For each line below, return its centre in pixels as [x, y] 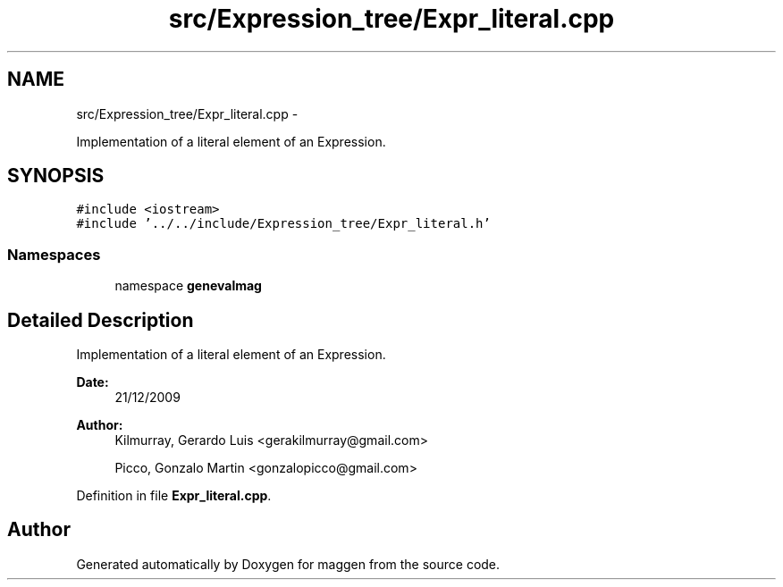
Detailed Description [101, 320]
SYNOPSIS [56, 176]
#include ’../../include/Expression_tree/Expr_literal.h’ [283, 224]
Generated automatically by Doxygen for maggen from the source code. [288, 564]
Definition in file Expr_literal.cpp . [174, 496]
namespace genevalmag [188, 286]
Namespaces [54, 254]
